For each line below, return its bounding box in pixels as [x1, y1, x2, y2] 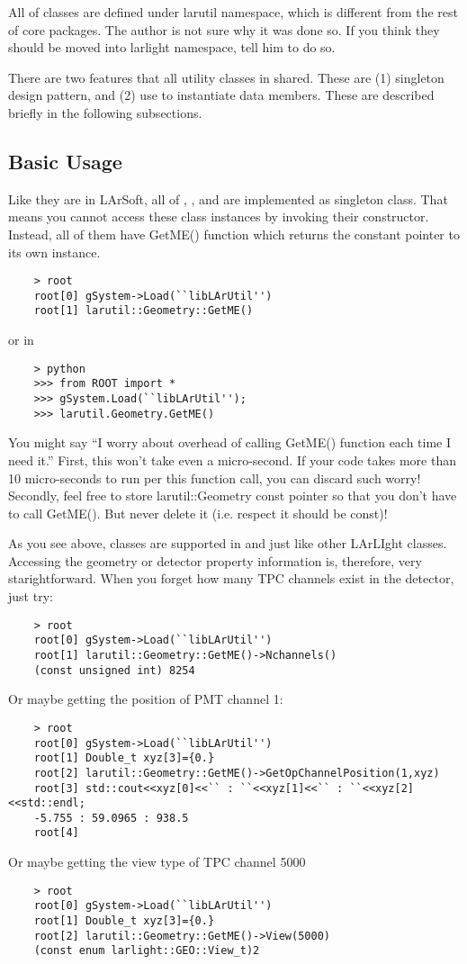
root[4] [33, 826, 79, 840]
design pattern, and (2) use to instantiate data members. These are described [8, 86, 435, 104]
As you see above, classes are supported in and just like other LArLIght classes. [8, 534, 447, 553]
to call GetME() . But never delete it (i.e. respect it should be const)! [8, 503, 388, 522]
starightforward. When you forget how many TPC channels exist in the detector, [8, 569, 454, 588]
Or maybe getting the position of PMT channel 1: [8, 689, 283, 708]
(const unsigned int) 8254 [33, 663, 195, 677]
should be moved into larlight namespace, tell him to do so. [8, 38, 336, 57]
